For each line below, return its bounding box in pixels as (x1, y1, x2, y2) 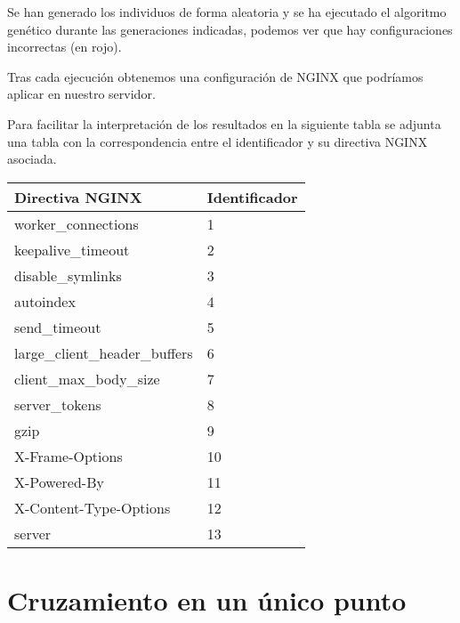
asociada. (7, 150, 57, 168)
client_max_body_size (14, 368, 160, 389)
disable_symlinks (14, 264, 122, 286)
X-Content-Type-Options (14, 497, 171, 518)
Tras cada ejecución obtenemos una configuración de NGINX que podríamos (7, 67, 424, 85)
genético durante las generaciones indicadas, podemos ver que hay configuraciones (7, 20, 453, 38)
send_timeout (14, 316, 101, 337)
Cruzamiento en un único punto (7, 581, 407, 618)
